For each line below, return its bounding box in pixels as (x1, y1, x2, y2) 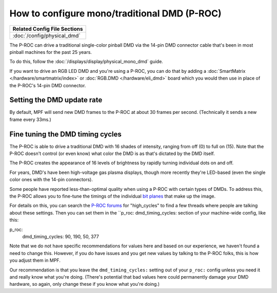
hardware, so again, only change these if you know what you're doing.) (9, 281, 160, 287)
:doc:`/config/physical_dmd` (12, 32, 81, 39)
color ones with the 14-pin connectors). (9, 177, 93, 183)
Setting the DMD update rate (9, 95, 103, 105)
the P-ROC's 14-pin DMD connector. (9, 82, 86, 88)
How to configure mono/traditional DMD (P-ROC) (9, 8, 222, 19)
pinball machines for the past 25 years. (9, 49, 92, 55)
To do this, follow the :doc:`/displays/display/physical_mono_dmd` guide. (9, 58, 164, 65)
